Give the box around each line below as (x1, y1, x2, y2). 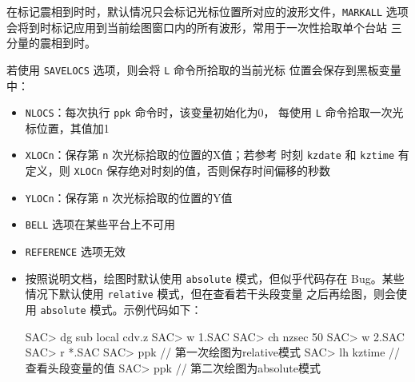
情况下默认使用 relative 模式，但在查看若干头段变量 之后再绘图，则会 (25, 285, 397, 302)
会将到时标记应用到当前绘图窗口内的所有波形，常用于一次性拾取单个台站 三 (6, 18, 402, 35)
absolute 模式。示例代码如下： (40, 300, 202, 317)
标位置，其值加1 (25, 119, 110, 136)
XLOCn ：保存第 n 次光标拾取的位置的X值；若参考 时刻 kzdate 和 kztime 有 (25, 146, 409, 163)
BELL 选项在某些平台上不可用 (25, 216, 176, 233)
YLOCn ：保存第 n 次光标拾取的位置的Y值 (25, 189, 233, 205)
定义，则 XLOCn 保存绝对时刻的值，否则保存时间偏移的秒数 (25, 162, 330, 178)
